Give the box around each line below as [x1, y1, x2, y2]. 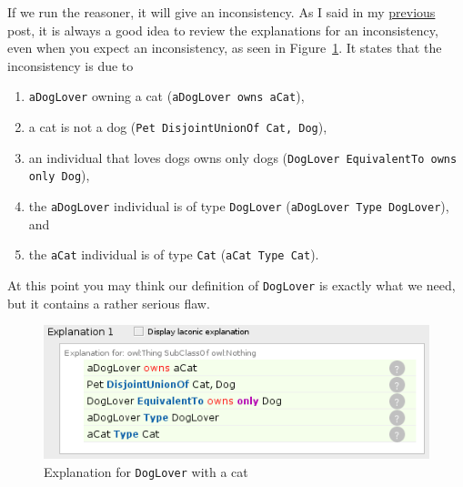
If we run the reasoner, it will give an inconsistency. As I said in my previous [7, 3, 436, 21]
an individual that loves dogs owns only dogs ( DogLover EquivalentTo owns [28, 147, 458, 167]
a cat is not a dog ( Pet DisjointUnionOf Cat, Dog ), [28, 117, 327, 137]
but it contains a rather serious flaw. [7, 293, 210, 312]
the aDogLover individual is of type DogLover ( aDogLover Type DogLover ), [28, 197, 449, 215]
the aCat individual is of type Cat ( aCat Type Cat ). [28, 245, 319, 264]
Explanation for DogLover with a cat [44, 462, 248, 481]
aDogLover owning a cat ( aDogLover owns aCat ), [28, 86, 305, 106]
